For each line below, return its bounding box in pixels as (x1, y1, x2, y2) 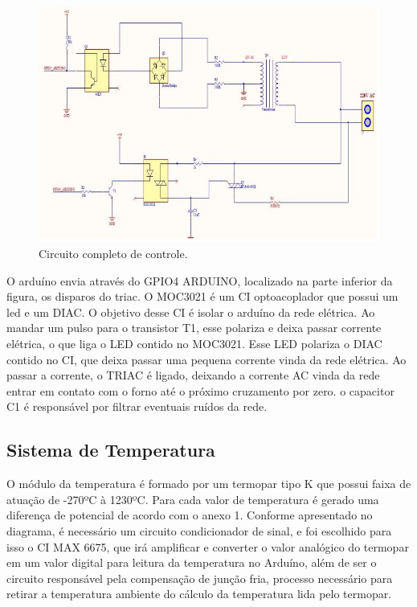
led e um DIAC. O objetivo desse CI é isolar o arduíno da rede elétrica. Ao (6, 303, 375, 320)
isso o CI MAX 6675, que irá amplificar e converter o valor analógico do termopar (6, 538, 409, 555)
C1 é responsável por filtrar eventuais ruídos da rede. (6, 398, 268, 415)
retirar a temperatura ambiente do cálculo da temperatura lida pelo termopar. (6, 585, 392, 602)
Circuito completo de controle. (39, 245, 188, 262)
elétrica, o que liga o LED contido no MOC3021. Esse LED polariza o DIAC (6, 335, 382, 352)
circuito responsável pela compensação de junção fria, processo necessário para (6, 569, 393, 586)
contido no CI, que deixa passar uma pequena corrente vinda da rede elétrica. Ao (6, 351, 407, 367)
